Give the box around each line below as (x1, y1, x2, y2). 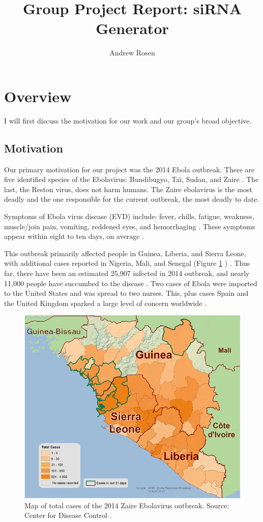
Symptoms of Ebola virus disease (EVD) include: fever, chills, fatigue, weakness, (4, 211, 254, 222)
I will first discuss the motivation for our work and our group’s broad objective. (4, 115, 252, 126)
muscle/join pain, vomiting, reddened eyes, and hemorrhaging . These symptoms (4, 221, 255, 231)
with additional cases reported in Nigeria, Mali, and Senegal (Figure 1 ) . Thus (4, 258, 250, 268)
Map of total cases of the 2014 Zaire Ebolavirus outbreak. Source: (24, 500, 229, 510)
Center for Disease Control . (24, 510, 112, 520)
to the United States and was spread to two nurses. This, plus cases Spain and (4, 288, 249, 298)
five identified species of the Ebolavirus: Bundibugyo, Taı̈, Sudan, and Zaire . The (4, 174, 259, 185)
